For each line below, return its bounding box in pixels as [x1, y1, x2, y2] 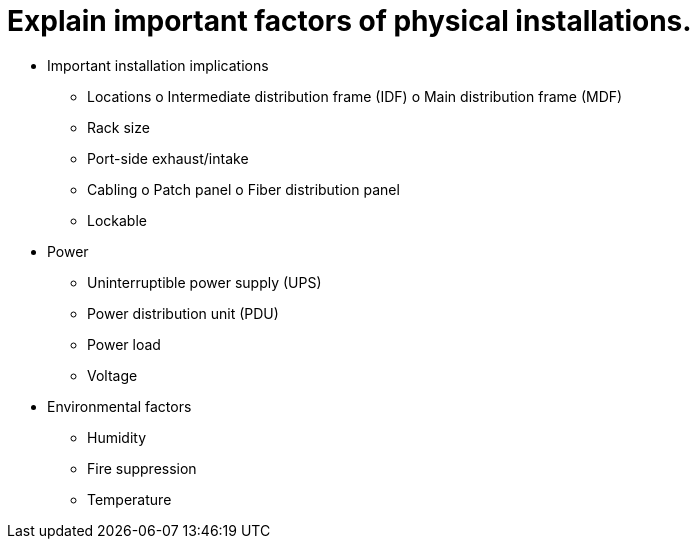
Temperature [87, 490, 172, 508]
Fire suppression [87, 459, 197, 477]
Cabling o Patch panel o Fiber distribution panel [87, 180, 400, 198]
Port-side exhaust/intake [87, 149, 249, 167]
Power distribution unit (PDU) [87, 304, 279, 322]
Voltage [87, 366, 138, 384]
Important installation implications [47, 56, 269, 74]
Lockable [87, 211, 147, 229]
